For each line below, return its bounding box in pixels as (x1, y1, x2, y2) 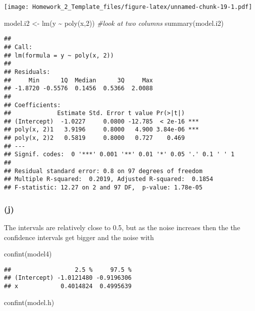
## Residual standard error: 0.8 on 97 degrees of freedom (4, 167, 203, 175)
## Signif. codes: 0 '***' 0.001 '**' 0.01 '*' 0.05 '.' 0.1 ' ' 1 (4, 151, 235, 158)
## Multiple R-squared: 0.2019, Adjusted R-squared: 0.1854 (4, 176, 213, 183)
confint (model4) (4, 249, 52, 259)
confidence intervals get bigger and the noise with (4, 232, 154, 242)
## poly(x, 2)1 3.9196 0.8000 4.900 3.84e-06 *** (4, 126, 199, 133)
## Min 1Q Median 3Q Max (4, 76, 153, 84)
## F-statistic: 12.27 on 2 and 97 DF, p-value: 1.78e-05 (4, 184, 203, 191)
